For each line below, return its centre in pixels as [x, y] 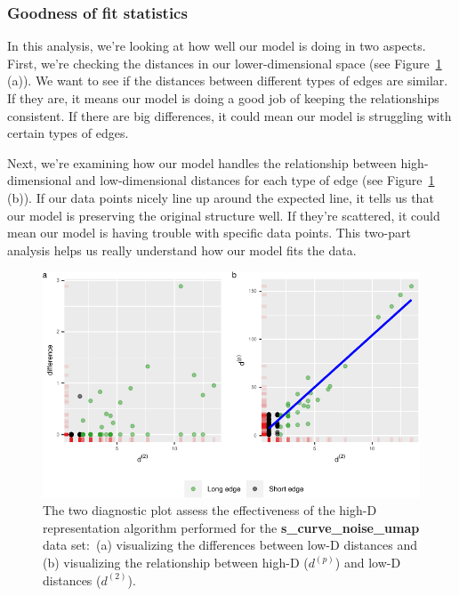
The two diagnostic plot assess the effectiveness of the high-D [210, 510]
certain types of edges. [68, 133]
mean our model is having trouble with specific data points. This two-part [209, 233]
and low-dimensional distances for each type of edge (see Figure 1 [255, 180]
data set [65, 545]
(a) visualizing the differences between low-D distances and [256, 545]
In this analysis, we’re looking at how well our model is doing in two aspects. [217, 46]
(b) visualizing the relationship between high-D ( [176, 562]
